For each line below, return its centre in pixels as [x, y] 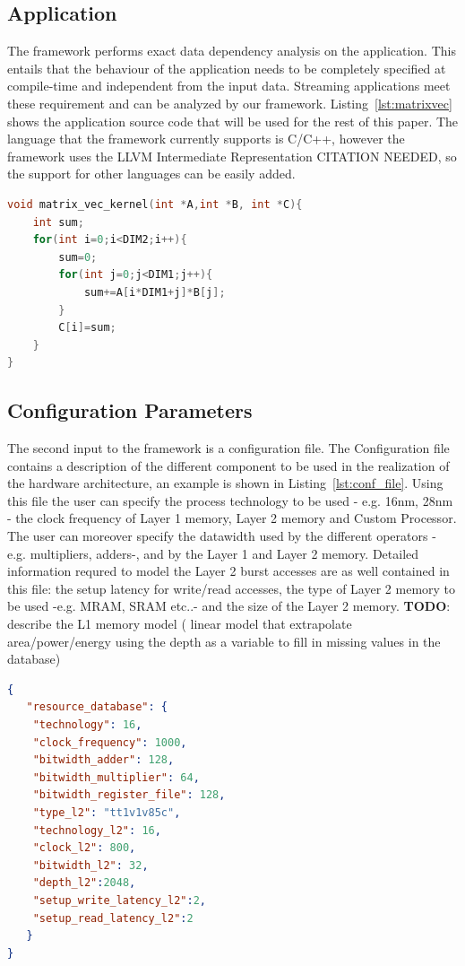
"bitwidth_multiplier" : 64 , [116, 777]
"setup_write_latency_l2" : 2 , [119, 900]
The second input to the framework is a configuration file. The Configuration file [228, 448]
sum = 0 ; [78, 257]
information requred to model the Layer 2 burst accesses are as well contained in [228, 571]
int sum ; [58, 222]
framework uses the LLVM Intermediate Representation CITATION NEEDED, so [232, 156]
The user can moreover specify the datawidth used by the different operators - [222, 536]
